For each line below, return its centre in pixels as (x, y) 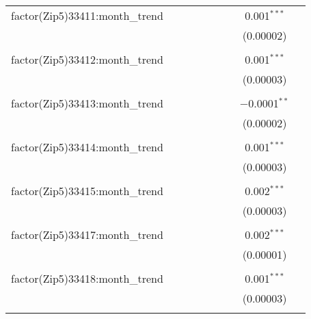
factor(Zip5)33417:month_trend (87, 234)
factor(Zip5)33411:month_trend (87, 15)
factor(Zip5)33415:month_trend (87, 191)
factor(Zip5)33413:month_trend (87, 103)
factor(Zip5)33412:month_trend (87, 59)
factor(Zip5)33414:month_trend (87, 147)
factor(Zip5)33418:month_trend (87, 278)
